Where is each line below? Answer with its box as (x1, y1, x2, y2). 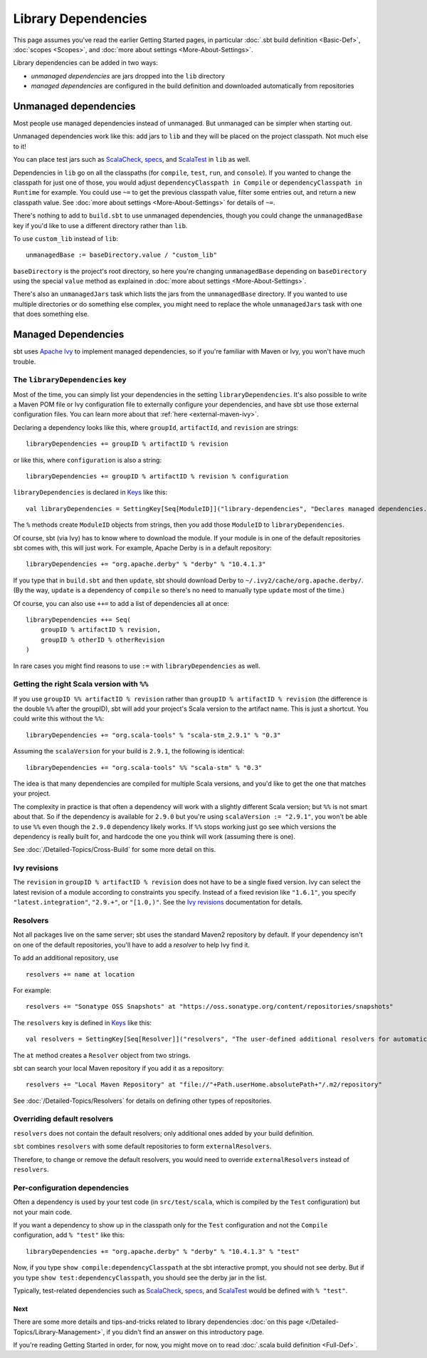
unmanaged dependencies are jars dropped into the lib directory (31, 71, 226, 80)
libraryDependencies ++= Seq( (26, 615, 132, 624)
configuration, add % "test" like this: (13, 1230, 125, 1240)
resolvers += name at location (26, 970, 135, 978)
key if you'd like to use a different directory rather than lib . (13, 221, 188, 230)
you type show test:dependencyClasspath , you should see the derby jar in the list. (13, 1273, 267, 1282)
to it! (13, 142, 26, 150)
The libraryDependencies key (13, 375, 127, 385)
